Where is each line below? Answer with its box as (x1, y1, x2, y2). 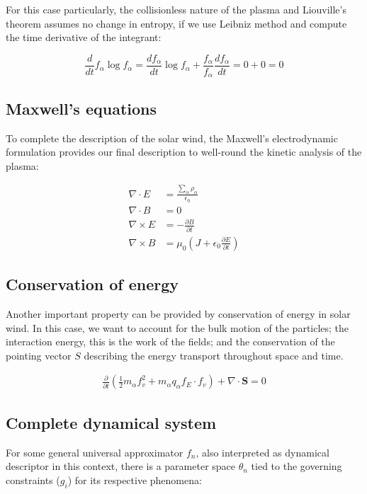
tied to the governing (251, 459, 342, 473)
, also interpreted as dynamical (196, 444, 329, 459)
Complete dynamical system (6, 411, 217, 433)
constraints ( (6, 472, 60, 487)
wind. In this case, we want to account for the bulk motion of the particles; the (6, 320, 349, 335)
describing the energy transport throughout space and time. (84, 347, 344, 362)
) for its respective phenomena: (67, 472, 202, 487)
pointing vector (6, 347, 72, 362)
